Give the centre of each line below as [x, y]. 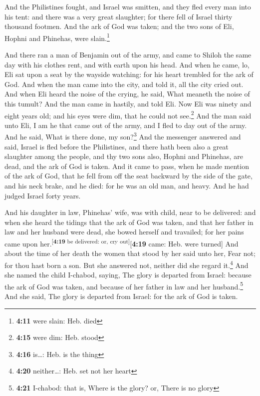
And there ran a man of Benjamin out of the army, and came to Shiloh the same [128, 55]
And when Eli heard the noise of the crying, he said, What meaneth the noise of [127, 94]
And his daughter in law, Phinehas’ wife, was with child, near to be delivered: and [130, 212]
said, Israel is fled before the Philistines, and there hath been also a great [117, 146]
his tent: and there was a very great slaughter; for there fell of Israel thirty [119, 16]
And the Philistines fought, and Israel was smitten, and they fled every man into [128, 6]
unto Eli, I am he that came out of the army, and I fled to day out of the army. [126, 125]
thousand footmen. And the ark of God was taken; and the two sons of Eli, [119, 26]
